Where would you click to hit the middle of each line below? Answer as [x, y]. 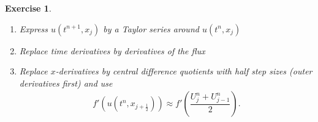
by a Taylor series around [151, 28]
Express [34, 28]
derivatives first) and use [66, 83]
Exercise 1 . [28, 8]
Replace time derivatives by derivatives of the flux [112, 50]
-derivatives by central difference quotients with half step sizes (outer [184, 71]
